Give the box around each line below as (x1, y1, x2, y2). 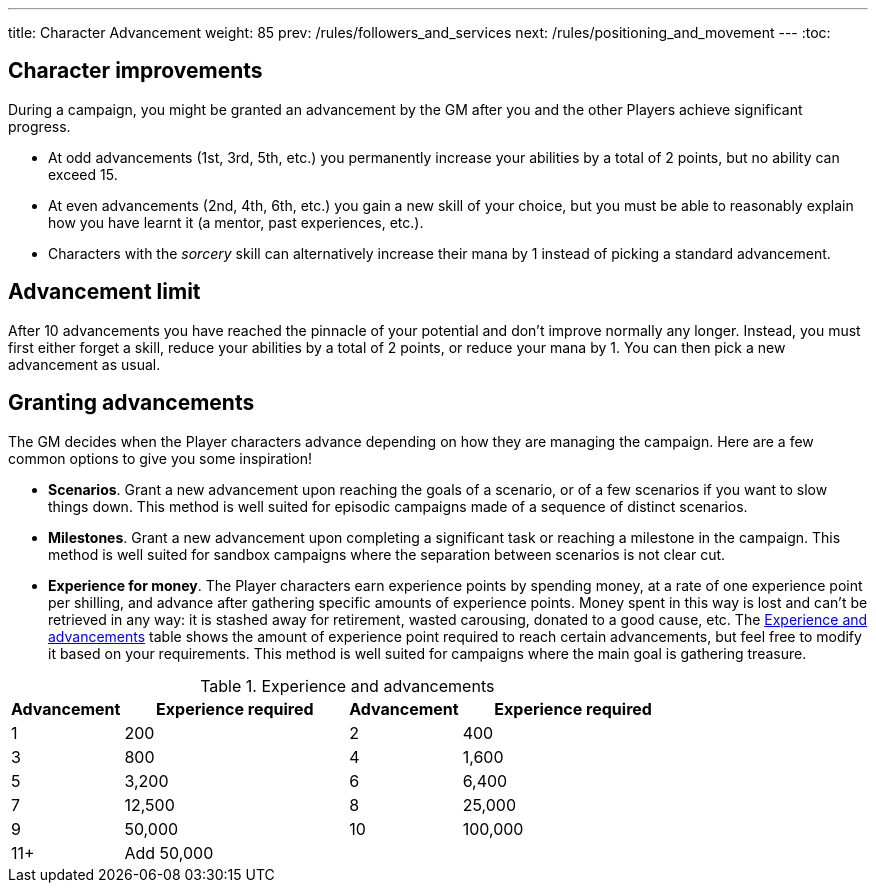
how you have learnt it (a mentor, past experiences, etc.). (48, 213, 424, 231)
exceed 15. (48, 165, 118, 183)
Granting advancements (8, 390, 255, 416)
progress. (8, 117, 71, 135)
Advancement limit (8, 279, 201, 305)
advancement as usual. (8, 355, 161, 373)
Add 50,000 (124, 842, 214, 863)
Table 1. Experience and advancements (200, 675, 495, 696)
